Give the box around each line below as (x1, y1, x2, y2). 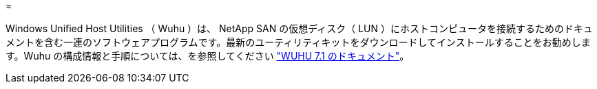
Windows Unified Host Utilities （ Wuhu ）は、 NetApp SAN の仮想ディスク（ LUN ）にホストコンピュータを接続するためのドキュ (6, 23, 593, 34)
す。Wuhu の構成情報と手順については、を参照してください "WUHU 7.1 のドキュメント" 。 (6, 50, 410, 62)
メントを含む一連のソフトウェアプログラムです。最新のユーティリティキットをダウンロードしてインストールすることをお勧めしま (6, 36, 591, 48)
